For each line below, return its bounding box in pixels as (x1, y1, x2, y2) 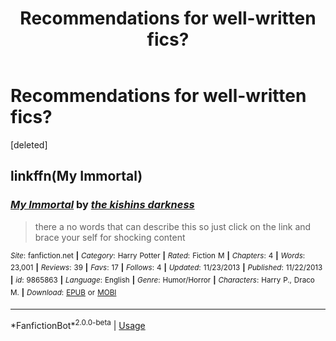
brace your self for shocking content (34, 231, 186, 243)
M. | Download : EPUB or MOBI (10, 287, 117, 297)
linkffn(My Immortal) (10, 168, 143, 185)
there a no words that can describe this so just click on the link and (34, 220, 312, 232)
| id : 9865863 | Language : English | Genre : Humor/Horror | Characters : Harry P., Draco (10, 275, 315, 285)
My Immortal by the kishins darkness (10, 198, 195, 212)
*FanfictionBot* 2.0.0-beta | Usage (10, 318, 146, 331)
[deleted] (10, 138, 48, 151)
